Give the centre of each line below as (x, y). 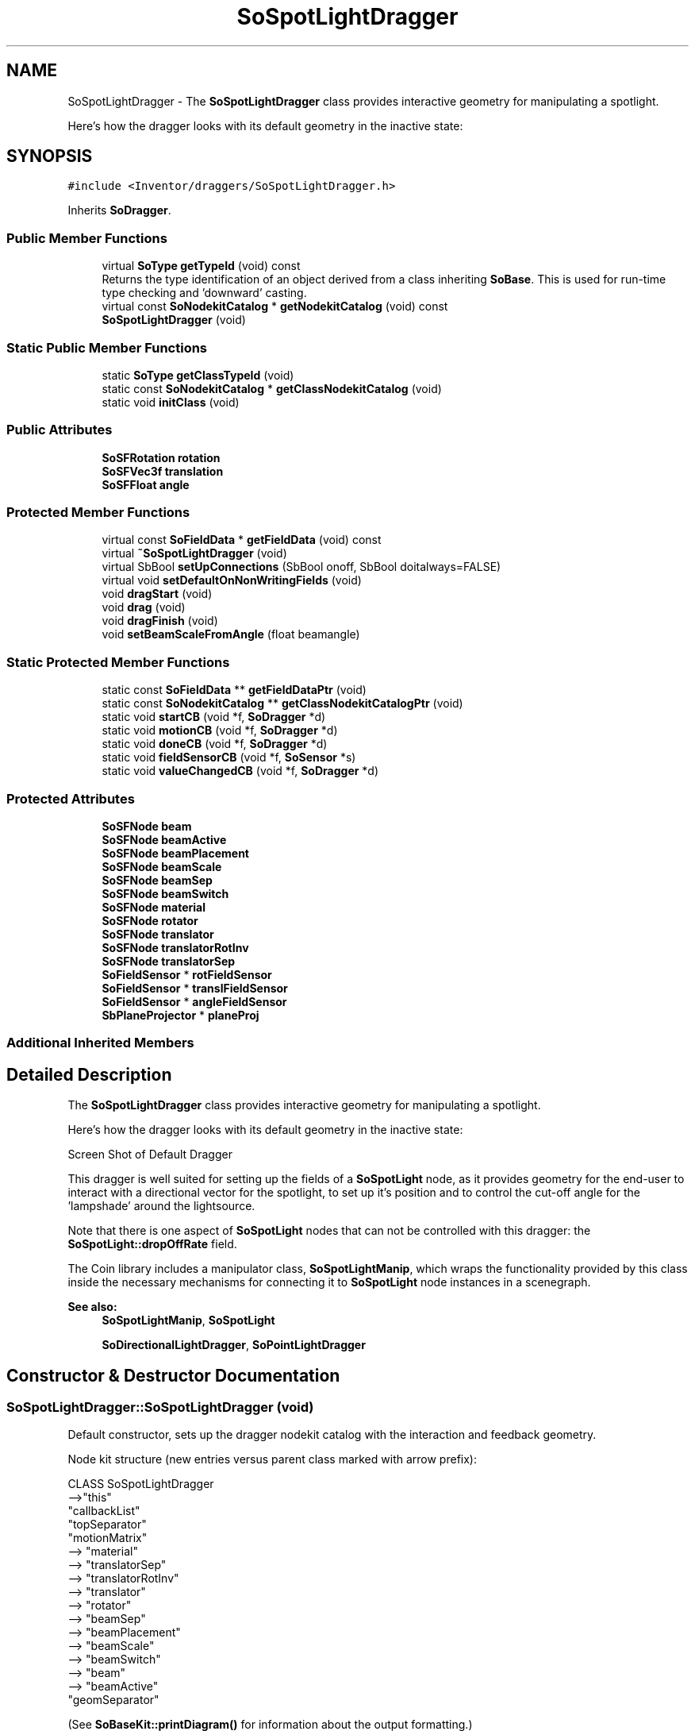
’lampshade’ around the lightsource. (161, 1206)
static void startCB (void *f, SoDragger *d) (214, 717)
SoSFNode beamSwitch (165, 893)
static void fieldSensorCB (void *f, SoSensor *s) (229, 758)
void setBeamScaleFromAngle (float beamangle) (231, 634)
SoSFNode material (154, 907)
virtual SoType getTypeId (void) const (201, 266)
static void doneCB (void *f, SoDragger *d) (215, 744)
